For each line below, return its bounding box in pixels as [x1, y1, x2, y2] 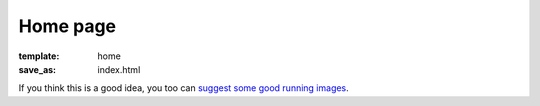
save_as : [18, 63, 57, 75]
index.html [97, 63, 141, 75]
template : [18, 50, 60, 62]
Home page [18, 15, 117, 37]
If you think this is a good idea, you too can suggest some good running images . [18, 82, 349, 94]
